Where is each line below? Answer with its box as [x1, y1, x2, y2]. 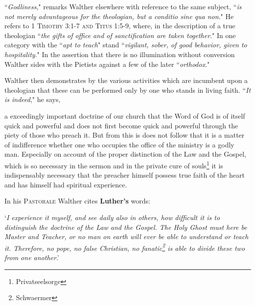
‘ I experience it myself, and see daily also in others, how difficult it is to [4, 212, 220, 222]
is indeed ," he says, [4, 94, 61, 104]
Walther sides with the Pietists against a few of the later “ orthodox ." [4, 59, 210, 69]
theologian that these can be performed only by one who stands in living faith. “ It [4, 84, 251, 95]
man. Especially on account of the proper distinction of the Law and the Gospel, [4, 149, 246, 159]
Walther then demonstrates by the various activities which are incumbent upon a [4, 75, 248, 85]
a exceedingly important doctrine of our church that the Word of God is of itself [4, 110, 245, 121]
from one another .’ [4, 252, 59, 262]
